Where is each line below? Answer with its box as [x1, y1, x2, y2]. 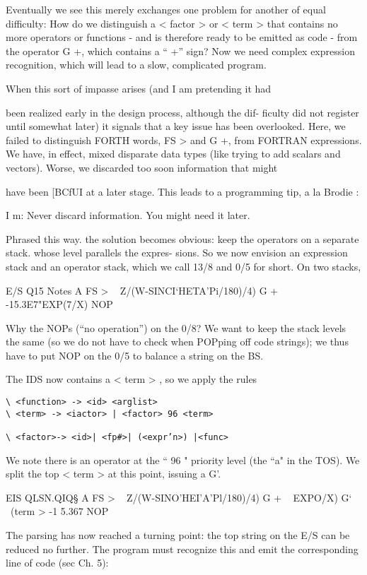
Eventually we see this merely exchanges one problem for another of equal [6, 2, 326, 16]
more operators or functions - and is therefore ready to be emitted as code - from [6, 30, 358, 45]
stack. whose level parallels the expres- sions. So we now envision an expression [6, 245, 348, 260]
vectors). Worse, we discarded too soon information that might [6, 160, 278, 174]
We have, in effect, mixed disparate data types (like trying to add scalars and [6, 146, 341, 161]
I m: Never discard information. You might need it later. [6, 208, 250, 223]
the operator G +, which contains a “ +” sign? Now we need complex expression [6, 43, 355, 58]
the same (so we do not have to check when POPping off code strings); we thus [6, 334, 349, 349]
